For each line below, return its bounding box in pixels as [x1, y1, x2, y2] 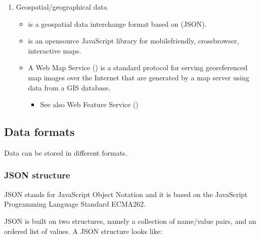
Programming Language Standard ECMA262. [4, 199, 146, 209]
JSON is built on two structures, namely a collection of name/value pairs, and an [4, 215, 256, 226]
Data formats [4, 124, 75, 139]
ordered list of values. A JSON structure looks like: [4, 225, 162, 236]
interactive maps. [28, 45, 81, 56]
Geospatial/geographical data [16, 2, 107, 12]
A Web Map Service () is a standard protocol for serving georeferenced [28, 62, 247, 73]
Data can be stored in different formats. [4, 147, 127, 158]
